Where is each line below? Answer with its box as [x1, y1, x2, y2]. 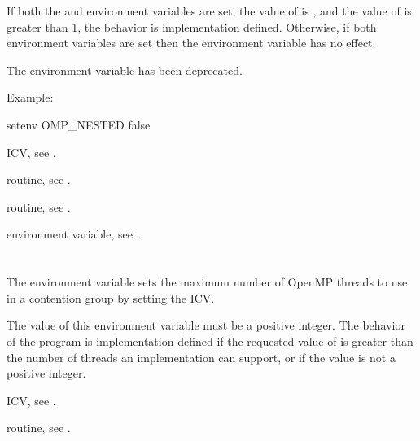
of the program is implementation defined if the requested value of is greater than [7, 332, 413, 349]
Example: [7, 89, 54, 106]
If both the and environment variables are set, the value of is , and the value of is [7, 2, 412, 19]
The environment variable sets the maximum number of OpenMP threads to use [7, 273, 408, 290]
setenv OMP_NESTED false [7, 116, 151, 133]
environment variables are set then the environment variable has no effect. [7, 34, 376, 51]
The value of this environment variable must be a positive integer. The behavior [7, 317, 405, 334]
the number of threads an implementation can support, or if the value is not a [7, 348, 396, 365]
